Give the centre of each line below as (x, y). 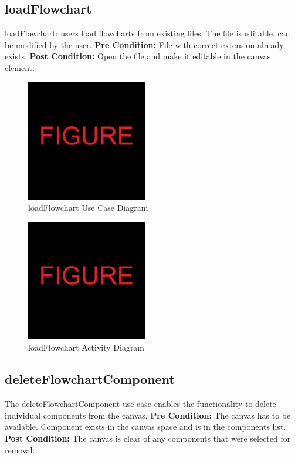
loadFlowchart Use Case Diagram (88, 208)
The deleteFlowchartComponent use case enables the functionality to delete (140, 404)
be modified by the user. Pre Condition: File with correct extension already (144, 44)
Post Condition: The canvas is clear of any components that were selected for (148, 438)
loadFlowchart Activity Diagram (87, 347)
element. (20, 67)
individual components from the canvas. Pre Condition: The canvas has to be (148, 415)
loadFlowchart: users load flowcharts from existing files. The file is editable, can (147, 33)
